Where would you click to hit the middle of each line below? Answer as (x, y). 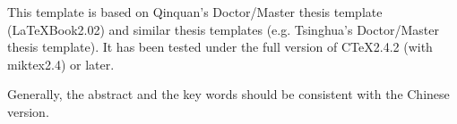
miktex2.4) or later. (61, 64)
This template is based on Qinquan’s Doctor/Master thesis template (195, 12)
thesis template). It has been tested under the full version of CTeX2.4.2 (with (220, 47)
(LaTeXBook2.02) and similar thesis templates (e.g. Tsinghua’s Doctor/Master (223, 29)
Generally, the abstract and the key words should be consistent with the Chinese (228, 94)
